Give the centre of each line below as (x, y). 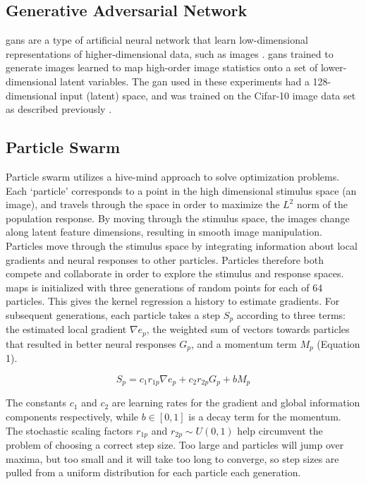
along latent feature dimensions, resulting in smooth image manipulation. (164, 232)
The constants (36, 403)
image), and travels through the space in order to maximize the (143, 204)
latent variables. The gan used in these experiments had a (185, 81)
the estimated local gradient (66, 329)
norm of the (322, 204)
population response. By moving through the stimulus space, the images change (178, 218)
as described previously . (59, 109)
